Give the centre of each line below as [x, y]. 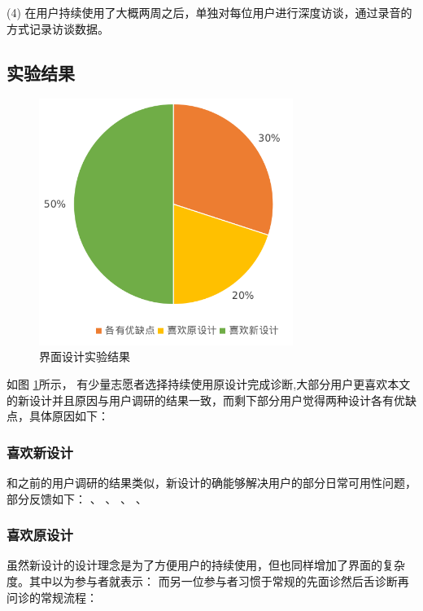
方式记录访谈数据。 [58, 28]
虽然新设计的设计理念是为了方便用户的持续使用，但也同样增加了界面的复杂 [206, 565]
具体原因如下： [69, 416]
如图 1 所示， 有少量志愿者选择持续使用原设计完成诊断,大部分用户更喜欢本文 [209, 383]
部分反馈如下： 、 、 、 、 [77, 498]
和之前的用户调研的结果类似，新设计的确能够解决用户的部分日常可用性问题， [211, 482]
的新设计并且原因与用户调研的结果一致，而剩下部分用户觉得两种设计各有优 [206, 400]
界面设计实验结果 [85, 356]
